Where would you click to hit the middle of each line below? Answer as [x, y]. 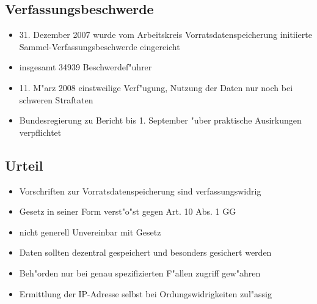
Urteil [24, 165]
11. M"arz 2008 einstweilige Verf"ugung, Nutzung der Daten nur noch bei [156, 87]
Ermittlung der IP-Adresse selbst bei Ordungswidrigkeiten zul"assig [145, 293]
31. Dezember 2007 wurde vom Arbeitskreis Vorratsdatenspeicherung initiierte [166, 35]
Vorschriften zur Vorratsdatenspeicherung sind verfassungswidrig [140, 191]
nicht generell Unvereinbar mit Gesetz [90, 232]
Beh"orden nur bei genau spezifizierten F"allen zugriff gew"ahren [140, 272]
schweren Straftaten [56, 99]
